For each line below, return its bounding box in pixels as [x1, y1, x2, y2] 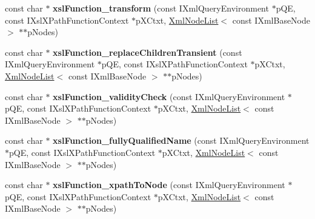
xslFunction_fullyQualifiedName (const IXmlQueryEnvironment [53, 134, 310, 147]
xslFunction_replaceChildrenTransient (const [53, 45, 242, 58]
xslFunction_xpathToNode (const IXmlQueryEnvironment [53, 178, 285, 191]
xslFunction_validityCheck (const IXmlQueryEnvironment [53, 90, 285, 103]
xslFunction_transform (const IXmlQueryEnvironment [53, 2, 269, 14]
